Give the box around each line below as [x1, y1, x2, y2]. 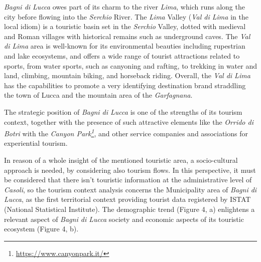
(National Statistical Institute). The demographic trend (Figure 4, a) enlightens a [4, 203, 255, 214]
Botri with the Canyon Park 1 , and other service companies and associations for [4, 127, 248, 138]
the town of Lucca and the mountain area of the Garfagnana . [4, 90, 193, 100]
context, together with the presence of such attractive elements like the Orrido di [4, 116, 253, 127]
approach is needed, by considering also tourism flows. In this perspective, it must [4, 164, 256, 175]
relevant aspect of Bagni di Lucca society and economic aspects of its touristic [4, 213, 244, 224]
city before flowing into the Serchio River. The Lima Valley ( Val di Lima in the [4, 11, 248, 22]
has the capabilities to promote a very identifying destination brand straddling [4, 80, 246, 90]
